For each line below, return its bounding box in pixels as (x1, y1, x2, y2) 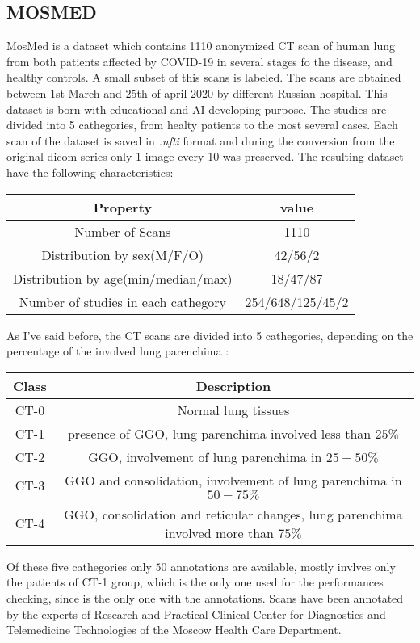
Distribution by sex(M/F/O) (41, 245, 204, 264)
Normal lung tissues (177, 400, 290, 419)
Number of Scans (74, 221, 171, 241)
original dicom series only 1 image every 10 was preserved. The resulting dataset (6, 148, 404, 165)
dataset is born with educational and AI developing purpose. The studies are (6, 100, 387, 117)
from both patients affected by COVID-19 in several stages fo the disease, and (6, 53, 393, 69)
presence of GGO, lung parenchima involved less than (67, 423, 372, 443)
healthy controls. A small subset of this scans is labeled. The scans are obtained (6, 69, 401, 86)
